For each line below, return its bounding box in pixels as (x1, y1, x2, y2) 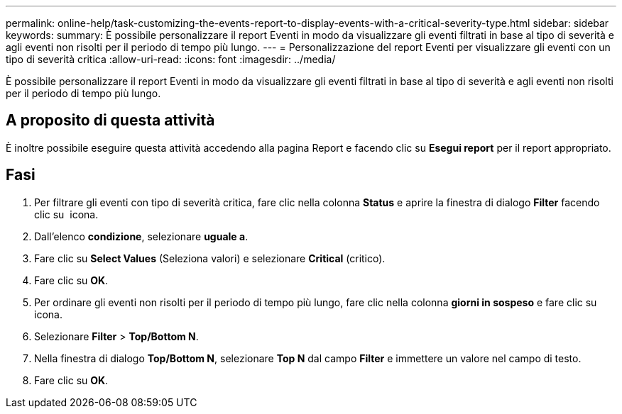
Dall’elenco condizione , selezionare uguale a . (34, 230, 249, 242)
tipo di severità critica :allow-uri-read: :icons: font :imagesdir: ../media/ (6, 53, 336, 65)
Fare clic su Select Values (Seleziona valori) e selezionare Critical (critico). (34, 252, 386, 264)
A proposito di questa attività (6, 111, 215, 130)
